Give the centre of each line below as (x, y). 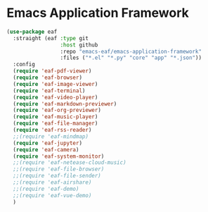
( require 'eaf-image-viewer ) (56, 84)
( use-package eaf (32, 32)
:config (24, 65)
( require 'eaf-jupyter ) (47, 143)
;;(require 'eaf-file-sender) (57, 176)
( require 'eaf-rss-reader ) (52, 130)
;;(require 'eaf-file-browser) (59, 169)
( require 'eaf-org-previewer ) (57, 111)
